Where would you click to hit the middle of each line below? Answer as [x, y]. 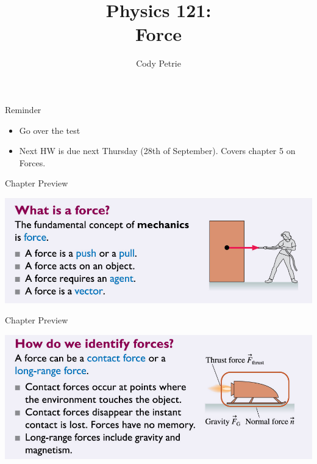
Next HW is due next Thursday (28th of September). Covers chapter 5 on [157, 151]
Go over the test [50, 130]
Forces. [32, 162]
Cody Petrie [158, 63]
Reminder [23, 109]
